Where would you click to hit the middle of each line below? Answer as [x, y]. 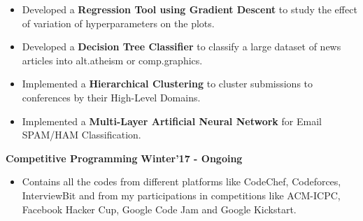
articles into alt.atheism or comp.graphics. [112, 60]
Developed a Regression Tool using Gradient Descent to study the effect [190, 9]
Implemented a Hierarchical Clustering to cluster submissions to [168, 84]
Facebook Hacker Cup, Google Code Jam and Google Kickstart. [159, 209]
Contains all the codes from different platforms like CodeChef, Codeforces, [181, 181]
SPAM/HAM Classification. [81, 135]
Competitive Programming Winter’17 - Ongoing [124, 158]
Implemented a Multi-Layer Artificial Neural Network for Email [172, 121]
